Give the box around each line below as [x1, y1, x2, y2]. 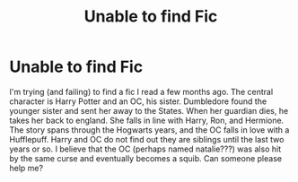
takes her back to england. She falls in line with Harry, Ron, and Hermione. [9, 115, 285, 126]
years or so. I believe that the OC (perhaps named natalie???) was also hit [9, 143, 281, 154]
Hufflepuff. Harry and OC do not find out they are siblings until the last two [9, 134, 285, 144]
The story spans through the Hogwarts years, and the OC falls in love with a [9, 124, 290, 135]
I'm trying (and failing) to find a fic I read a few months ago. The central [9, 86, 274, 97]
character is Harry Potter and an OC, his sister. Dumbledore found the [9, 96, 267, 107]
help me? [9, 162, 43, 173]
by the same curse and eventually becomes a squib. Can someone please [9, 152, 283, 163]
